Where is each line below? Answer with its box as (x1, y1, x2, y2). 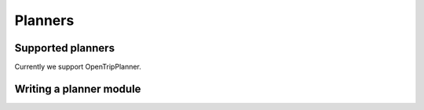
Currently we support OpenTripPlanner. (14, 62, 141, 72)
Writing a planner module (14, 82, 141, 95)
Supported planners (14, 41, 115, 55)
